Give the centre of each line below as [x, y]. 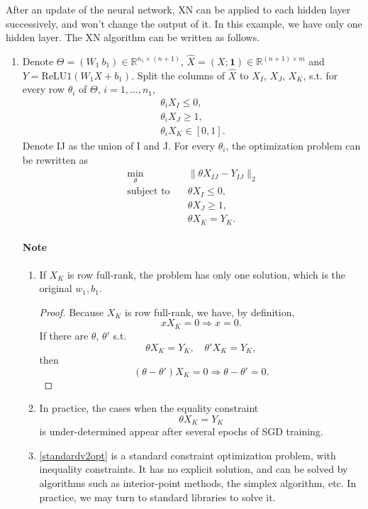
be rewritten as [55, 159]
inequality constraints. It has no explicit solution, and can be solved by [194, 469]
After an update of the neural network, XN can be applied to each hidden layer [178, 9]
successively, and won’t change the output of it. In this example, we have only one [184, 23]
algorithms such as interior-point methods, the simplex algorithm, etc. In [198, 482]
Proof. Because [72, 312]
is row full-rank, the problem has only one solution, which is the [206, 274]
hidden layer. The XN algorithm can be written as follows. [133, 37]
